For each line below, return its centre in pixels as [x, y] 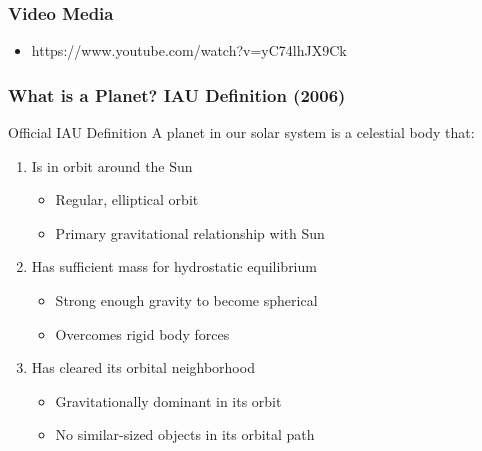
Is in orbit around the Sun [112, 165]
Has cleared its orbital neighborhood [143, 367]
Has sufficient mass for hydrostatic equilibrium [174, 266]
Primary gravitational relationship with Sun [190, 232]
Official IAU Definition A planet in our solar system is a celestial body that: [241, 132]
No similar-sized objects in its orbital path [185, 434]
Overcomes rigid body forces [142, 333]
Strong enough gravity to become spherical [186, 300]
